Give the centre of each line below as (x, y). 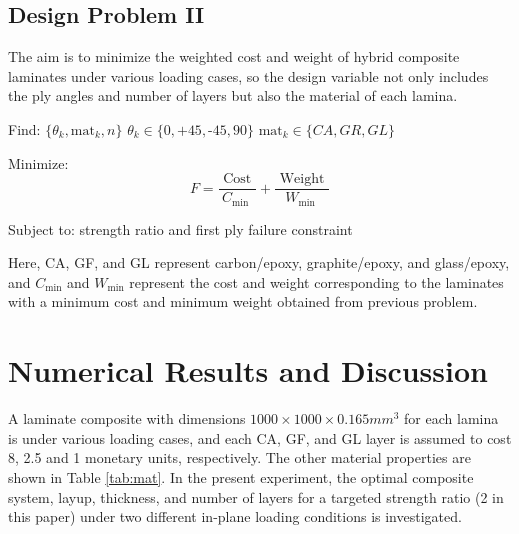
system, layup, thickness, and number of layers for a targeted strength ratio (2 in (256, 496)
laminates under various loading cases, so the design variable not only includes (248, 75)
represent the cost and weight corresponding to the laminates (316, 281)
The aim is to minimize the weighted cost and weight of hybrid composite (234, 56)
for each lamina (451, 418)
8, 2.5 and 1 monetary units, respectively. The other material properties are (239, 457)
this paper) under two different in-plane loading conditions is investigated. (235, 516)
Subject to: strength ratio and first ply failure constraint (180, 228)
